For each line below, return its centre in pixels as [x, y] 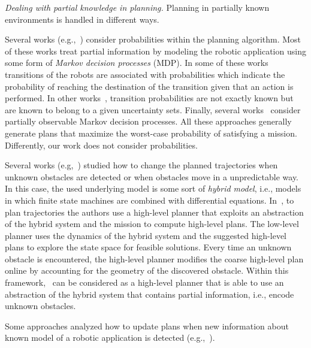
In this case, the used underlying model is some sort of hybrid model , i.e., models [153, 188]
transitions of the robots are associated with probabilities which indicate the [145, 74]
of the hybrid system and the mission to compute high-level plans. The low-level [152, 224]
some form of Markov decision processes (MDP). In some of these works [137, 63]
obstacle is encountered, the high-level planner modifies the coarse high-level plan [154, 258]
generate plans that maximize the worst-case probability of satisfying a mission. [151, 133]
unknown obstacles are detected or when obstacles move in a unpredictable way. [152, 176]
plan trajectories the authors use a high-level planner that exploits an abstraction [154, 212]
